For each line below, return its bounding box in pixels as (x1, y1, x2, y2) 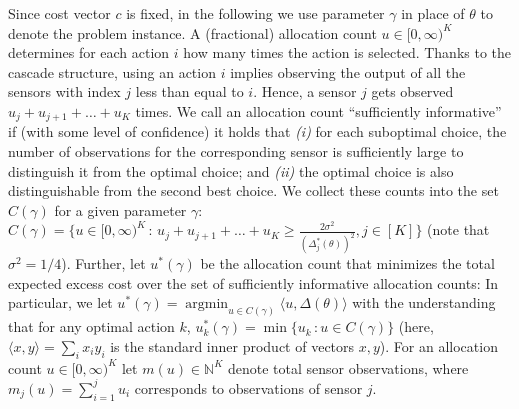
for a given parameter (54, 199, 187, 220)
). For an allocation (379, 335, 498, 356)
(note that (427, 219, 490, 240)
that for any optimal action (8, 316, 175, 337)
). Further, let (61, 253, 146, 274)
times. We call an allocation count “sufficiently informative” (135, 100, 502, 121)
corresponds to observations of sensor (134, 377, 363, 398)
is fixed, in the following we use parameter (126, 3, 385, 23)
